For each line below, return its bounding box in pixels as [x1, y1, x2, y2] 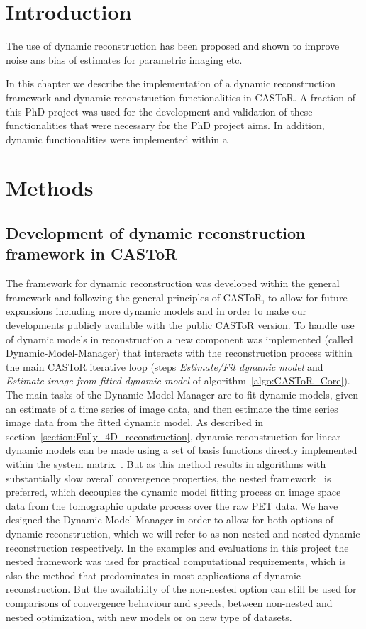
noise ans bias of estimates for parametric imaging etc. [6, 52, 243, 67]
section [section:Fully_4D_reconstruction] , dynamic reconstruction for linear [6, 428, 341, 443]
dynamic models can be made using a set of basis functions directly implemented [6, 442, 357, 457]
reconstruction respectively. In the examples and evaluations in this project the [6, 540, 349, 555]
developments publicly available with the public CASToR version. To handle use [6, 318, 355, 333]
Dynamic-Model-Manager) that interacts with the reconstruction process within [6, 345, 353, 360]
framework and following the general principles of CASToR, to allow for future [6, 289, 348, 304]
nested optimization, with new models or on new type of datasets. [6, 609, 292, 624]
